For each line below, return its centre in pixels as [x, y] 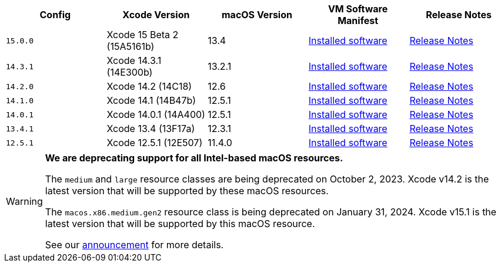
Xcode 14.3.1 [134, 60]
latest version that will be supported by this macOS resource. [180, 224]
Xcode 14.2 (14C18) [149, 86]
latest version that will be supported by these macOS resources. [187, 191]
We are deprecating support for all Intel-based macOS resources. [194, 158]
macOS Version [257, 15]
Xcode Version [156, 15]
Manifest [358, 21]
